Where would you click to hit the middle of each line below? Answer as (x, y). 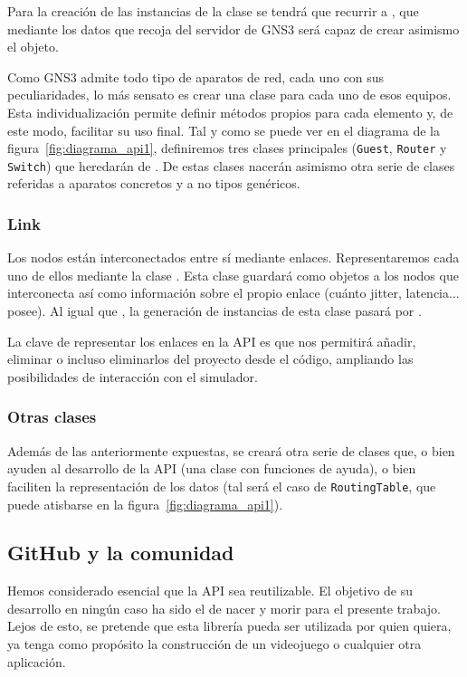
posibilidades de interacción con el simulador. (133, 376)
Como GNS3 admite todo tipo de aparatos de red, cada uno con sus (196, 76)
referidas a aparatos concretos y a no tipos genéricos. (154, 183)
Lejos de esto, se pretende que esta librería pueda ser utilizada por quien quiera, (229, 626)
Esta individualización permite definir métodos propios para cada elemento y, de (230, 112)
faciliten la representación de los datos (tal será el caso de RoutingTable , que (222, 486)
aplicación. (37, 661)
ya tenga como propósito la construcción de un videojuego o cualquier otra (214, 644)
